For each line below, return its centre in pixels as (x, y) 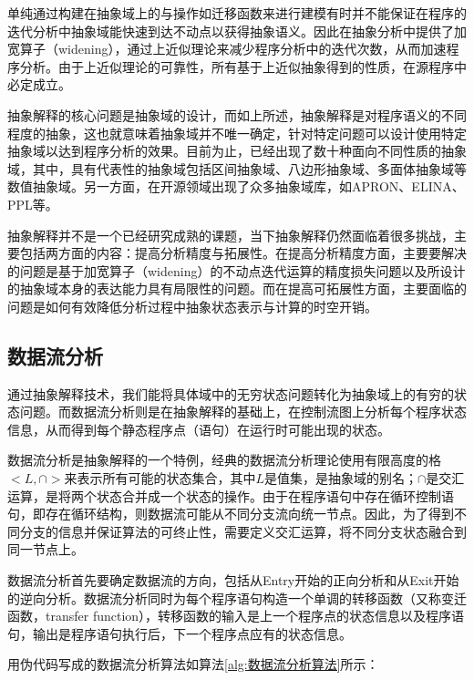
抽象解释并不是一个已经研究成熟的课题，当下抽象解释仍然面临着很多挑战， (231, 235)
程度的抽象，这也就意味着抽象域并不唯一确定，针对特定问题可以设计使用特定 (237, 133)
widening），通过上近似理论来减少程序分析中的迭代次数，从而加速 (252, 49)
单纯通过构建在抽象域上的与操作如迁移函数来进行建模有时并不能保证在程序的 (237, 13)
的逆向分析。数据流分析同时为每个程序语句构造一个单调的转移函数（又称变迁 (237, 598)
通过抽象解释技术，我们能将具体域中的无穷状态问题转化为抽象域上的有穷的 (231, 393)
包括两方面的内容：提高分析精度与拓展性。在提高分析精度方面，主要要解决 (243, 253)
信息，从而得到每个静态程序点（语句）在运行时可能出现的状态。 (199, 429)
